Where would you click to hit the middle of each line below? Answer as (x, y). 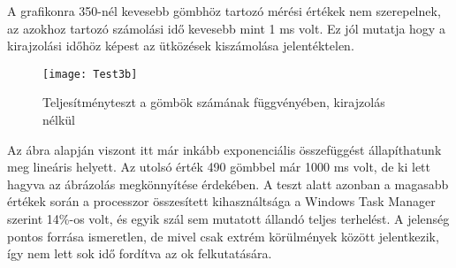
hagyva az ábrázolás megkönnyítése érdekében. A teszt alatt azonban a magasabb (228, 184)
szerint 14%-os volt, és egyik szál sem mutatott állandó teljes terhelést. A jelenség (228, 218)
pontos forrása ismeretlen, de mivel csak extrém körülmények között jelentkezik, (223, 236)
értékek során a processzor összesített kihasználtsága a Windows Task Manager (221, 201)
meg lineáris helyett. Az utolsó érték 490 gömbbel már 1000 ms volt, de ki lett (219, 167)
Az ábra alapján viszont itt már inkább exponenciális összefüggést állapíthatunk (224, 149)
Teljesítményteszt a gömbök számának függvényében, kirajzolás (214, 102)
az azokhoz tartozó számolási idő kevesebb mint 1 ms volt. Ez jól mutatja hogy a (226, 28)
